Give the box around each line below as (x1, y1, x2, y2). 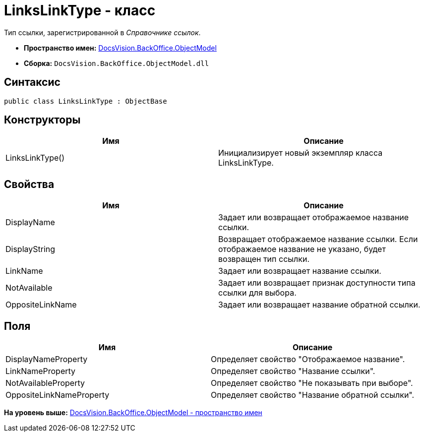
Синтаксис (4, 76, 61, 89)
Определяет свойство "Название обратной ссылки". (211, 390, 415, 400)
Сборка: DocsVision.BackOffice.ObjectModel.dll (24, 59, 209, 67)
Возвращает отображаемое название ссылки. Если (218, 234, 418, 245)
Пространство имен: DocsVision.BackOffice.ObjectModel (24, 43, 217, 52)
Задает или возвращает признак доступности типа (218, 278, 416, 288)
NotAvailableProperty (5, 378, 85, 388)
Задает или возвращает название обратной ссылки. (218, 300, 421, 310)
